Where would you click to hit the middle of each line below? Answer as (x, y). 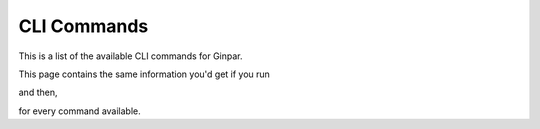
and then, (38, 92)
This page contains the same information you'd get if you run (144, 74)
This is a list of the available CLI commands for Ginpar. (131, 56)
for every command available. (79, 111)
